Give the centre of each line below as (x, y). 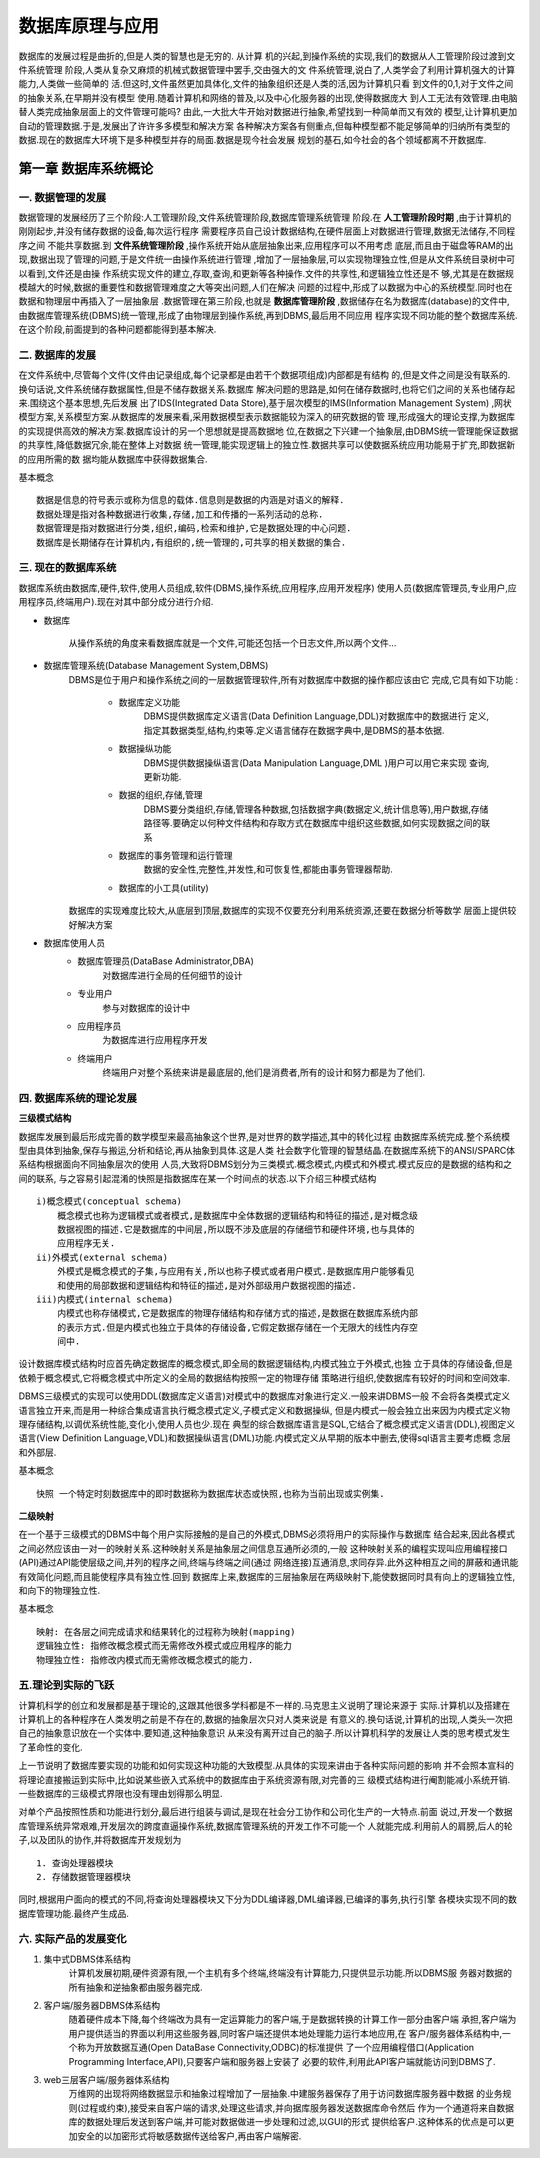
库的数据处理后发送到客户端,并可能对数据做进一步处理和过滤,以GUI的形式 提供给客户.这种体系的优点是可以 (287, 2122)
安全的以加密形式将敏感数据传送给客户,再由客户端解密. (189, 2136)
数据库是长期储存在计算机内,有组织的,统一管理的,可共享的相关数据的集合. (191, 542)
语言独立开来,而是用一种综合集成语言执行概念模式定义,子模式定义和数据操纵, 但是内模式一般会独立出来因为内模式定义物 (264, 1410)
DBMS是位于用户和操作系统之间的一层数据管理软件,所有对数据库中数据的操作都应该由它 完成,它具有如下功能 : (293, 679)
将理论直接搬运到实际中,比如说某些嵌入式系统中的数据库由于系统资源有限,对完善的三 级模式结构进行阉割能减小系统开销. (264, 1779)
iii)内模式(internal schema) (105, 1299)
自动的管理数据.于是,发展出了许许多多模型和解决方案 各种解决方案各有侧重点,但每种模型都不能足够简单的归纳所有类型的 (264, 126)
